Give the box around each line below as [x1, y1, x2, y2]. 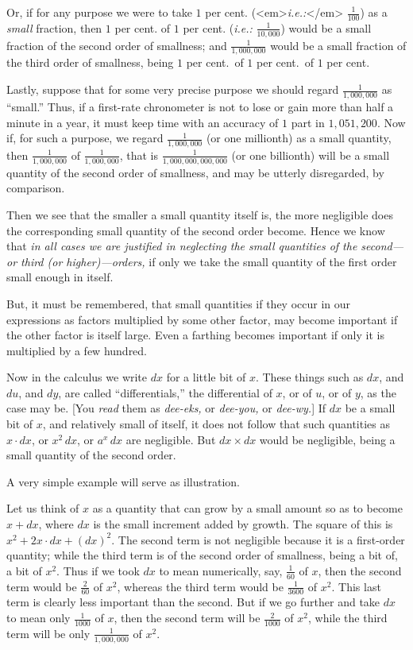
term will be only [6, 625, 91, 641]
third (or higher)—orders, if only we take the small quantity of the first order [21, 253, 397, 269]
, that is [119, 146, 159, 163]
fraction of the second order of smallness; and [6, 37, 227, 53]
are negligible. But [125, 431, 216, 447]
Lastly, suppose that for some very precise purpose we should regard [6, 81, 339, 98]
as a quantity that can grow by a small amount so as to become [92, 500, 403, 517]
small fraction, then [6, 19, 102, 36]
